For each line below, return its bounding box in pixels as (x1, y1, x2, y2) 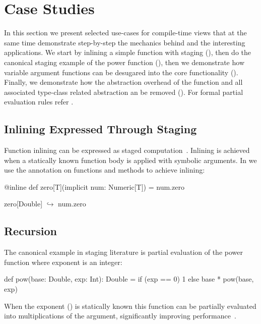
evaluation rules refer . (4, 96, 74, 107)
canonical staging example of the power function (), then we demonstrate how (4, 57, 244, 67)
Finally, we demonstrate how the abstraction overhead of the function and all (4, 77, 243, 87)
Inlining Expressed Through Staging (4, 121, 197, 137)
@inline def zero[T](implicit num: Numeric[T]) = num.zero (4, 181, 184, 192)
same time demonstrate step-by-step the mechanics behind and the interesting (4, 37, 245, 47)
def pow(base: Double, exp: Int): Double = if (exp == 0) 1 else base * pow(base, (4, 274, 254, 284)
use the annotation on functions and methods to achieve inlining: (4, 165, 205, 175)
